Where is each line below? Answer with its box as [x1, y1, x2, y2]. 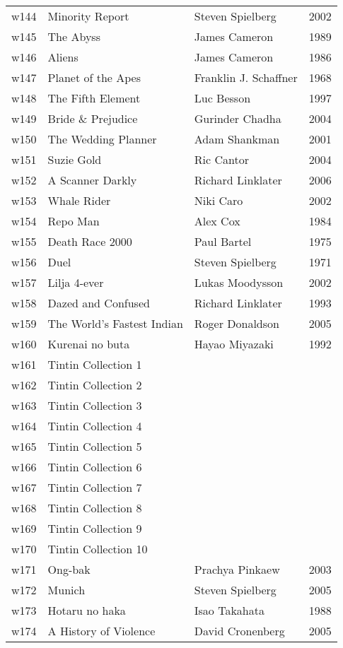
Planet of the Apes [47, 69, 141, 86]
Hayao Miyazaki [194, 336, 274, 352]
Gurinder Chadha [194, 110, 281, 126]
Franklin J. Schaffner [194, 69, 298, 86]
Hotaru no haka [47, 602, 126, 618]
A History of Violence [47, 623, 156, 639]
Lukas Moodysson [194, 274, 284, 290]
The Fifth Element [47, 90, 141, 106]
